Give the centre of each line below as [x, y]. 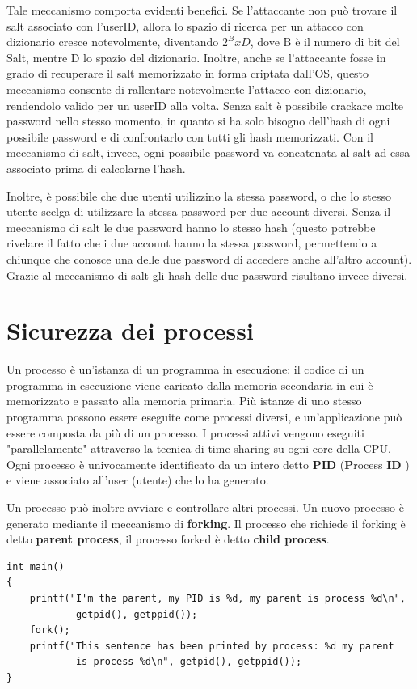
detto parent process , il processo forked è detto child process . [168, 539]
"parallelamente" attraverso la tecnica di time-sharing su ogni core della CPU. [199, 448]
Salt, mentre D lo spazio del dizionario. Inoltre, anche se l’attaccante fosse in [196, 57]
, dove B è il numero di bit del [325, 42]
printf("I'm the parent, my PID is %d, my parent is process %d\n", [217, 598]
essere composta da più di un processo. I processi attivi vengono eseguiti [185, 432]
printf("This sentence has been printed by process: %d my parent [212, 646]
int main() [36, 566]
